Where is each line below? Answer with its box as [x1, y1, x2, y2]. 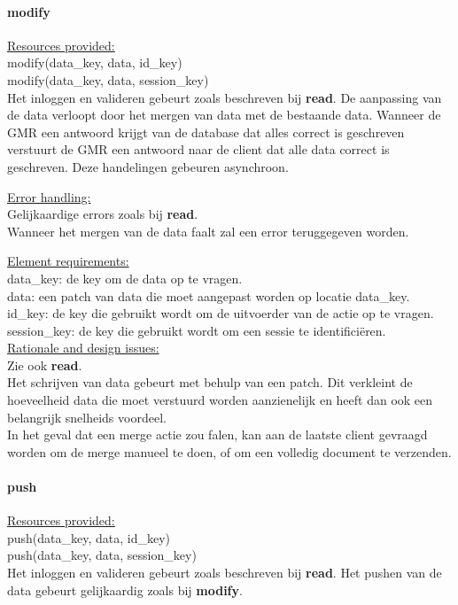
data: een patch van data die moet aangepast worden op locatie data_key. [7, 286, 410, 305]
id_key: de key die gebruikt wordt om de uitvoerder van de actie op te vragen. [7, 304, 434, 322]
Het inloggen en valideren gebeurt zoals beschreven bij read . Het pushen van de [7, 563, 442, 582]
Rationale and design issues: [7, 338, 159, 357]
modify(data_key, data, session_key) [7, 70, 209, 89]
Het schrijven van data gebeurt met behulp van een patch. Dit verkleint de [7, 373, 413, 392]
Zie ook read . [7, 355, 82, 374]
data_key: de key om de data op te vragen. [7, 268, 243, 287]
